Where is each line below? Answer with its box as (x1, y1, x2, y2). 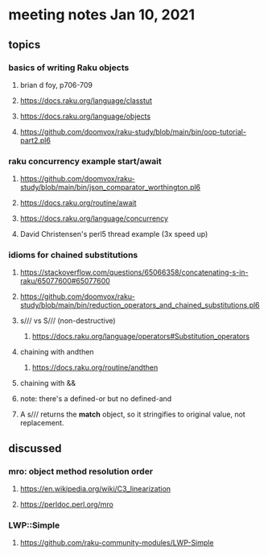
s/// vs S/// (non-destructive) (19, 316, 116, 325)
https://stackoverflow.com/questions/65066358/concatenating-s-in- (19, 267, 249, 277)
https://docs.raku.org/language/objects (19, 111, 151, 121)
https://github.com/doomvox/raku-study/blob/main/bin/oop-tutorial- (19, 126, 247, 136)
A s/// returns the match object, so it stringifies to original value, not (19, 409, 245, 420)
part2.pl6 (19, 135, 51, 145)
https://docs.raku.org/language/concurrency (19, 213, 169, 223)
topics (8, 38, 41, 52)
